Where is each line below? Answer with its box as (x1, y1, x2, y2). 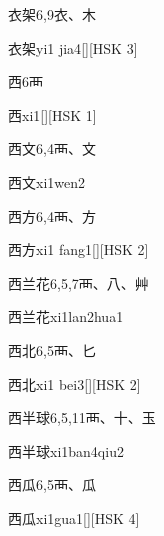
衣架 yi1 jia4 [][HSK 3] (8, 37, 138, 58)
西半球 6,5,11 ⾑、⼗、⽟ (8, 407, 156, 428)
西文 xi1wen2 (8, 171, 85, 192)
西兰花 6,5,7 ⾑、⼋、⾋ (8, 272, 149, 293)
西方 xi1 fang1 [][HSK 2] (8, 239, 149, 260)
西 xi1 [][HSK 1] (8, 104, 97, 125)
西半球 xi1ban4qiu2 (8, 440, 124, 461)
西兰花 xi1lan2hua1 (8, 306, 124, 327)
